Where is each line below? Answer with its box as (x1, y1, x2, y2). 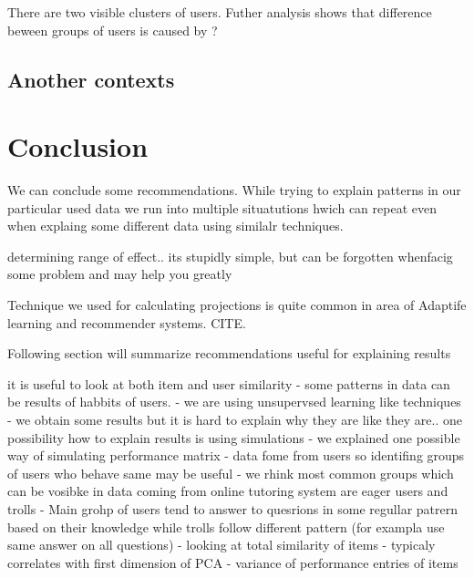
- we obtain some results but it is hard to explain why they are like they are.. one (7, 410, 462, 429)
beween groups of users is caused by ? (7, 20, 218, 39)
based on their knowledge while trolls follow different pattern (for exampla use (7, 517, 445, 536)
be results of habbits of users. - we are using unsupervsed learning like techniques (7, 392, 461, 411)
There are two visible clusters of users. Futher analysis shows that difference (7, 3, 432, 21)
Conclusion (7, 128, 149, 165)
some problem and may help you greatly (7, 264, 232, 284)
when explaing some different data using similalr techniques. (7, 216, 344, 235)
